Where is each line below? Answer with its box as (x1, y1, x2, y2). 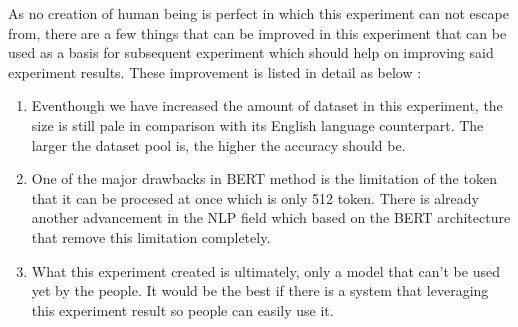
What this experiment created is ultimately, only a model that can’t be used (31, 260, 500, 281)
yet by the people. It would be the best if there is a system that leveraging (31, 280, 489, 301)
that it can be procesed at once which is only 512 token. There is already (31, 187, 479, 208)
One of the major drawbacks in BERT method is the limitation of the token (31, 168, 497, 189)
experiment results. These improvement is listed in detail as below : (8, 61, 422, 82)
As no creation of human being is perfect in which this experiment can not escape (8, 3, 509, 23)
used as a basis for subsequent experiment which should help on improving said (8, 42, 494, 63)
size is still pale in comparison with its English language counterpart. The (31, 114, 484, 135)
